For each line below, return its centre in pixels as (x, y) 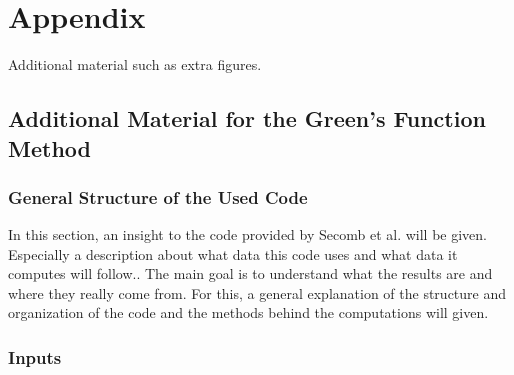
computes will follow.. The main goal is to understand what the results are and (250, 273)
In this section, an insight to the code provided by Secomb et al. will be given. (247, 234)
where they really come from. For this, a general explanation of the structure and (257, 292)
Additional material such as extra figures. (135, 64)
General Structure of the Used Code (158, 196)
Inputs (35, 357)
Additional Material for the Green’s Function (247, 118)
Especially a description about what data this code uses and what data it (233, 253)
